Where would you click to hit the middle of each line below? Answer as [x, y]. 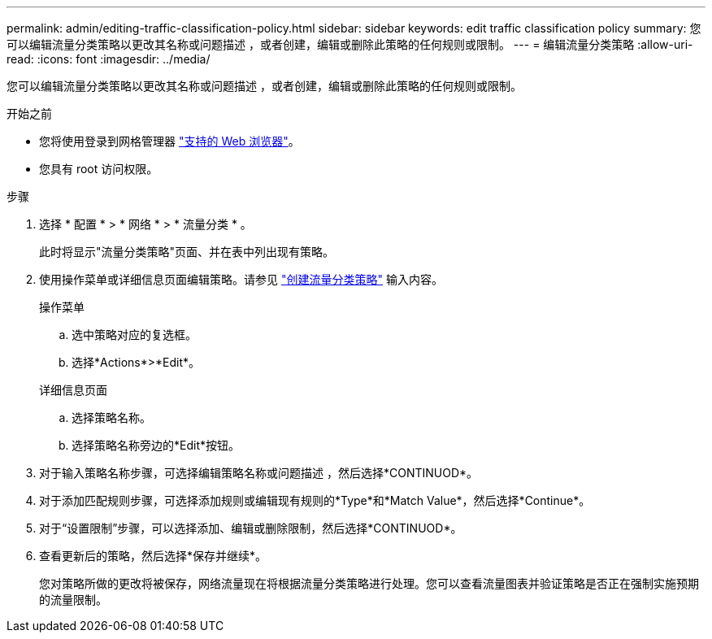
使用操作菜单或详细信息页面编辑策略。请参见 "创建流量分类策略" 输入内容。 [241, 279]
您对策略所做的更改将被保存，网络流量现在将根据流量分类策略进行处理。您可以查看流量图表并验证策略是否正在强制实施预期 [369, 583]
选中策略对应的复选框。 [134, 335]
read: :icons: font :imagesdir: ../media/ [109, 59]
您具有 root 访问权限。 [99, 169]
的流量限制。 [73, 600]
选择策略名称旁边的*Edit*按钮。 [156, 445]
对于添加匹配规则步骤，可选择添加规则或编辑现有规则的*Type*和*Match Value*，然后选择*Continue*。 [315, 500]
